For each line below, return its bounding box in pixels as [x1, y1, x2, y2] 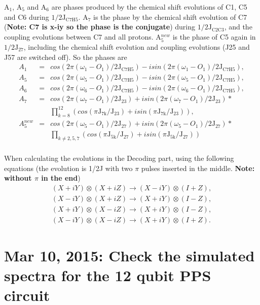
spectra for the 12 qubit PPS [4, 265, 211, 286]
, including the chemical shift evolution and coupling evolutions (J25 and [23, 41, 250, 52]
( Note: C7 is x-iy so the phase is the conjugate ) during [4, 21, 196, 32]
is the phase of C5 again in [172, 31, 256, 42]
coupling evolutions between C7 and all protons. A [4, 31, 161, 42]
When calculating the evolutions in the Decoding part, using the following [4, 152, 234, 163]
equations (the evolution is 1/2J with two [4, 162, 133, 173]
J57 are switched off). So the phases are [4, 51, 127, 62]
